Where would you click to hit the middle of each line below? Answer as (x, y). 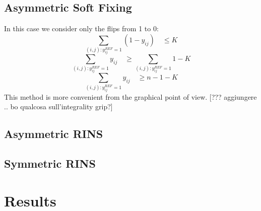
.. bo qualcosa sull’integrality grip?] (58, 107)
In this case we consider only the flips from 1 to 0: (81, 28)
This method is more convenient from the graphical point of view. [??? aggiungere (130, 96)
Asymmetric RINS (54, 134)
